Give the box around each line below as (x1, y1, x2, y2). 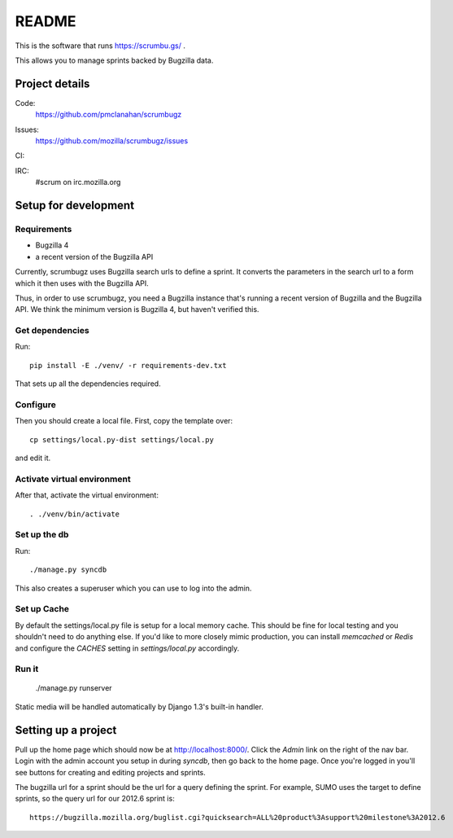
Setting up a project (15, 723, 117, 737)
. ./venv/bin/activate (29, 509, 120, 519)
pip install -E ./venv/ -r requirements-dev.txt (29, 361, 227, 370)
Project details (15, 77, 90, 90)
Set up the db (15, 529, 69, 541)
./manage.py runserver (35, 683, 113, 693)
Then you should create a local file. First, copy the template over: (15, 416, 233, 426)
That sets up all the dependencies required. (15, 379, 162, 388)
